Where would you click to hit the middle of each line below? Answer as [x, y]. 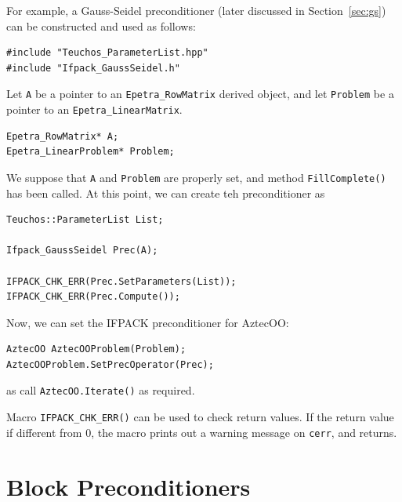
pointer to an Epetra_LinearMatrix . [94, 109]
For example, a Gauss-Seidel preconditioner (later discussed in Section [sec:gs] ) [196, 10]
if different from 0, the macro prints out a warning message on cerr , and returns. [202, 432]
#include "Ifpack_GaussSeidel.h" [93, 68]
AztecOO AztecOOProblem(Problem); [96, 349]
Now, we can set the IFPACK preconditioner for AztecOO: [148, 322]
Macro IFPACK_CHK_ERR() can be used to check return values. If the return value [200, 417]
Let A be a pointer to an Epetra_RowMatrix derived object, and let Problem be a [200, 94]
